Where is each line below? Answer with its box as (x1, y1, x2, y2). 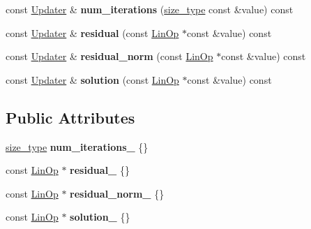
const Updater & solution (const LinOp (6, 72, 179, 87)
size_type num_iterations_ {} (6, 139, 149, 154)
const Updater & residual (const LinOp (6, 25, 179, 40)
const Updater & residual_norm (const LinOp (6, 49, 213, 64)
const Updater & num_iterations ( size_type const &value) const (6, 2, 294, 16)
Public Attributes (6, 106, 135, 128)
